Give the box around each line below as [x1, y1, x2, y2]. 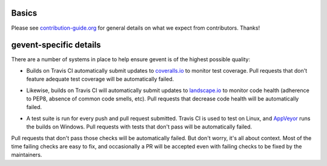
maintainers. [11, 151, 42, 159]
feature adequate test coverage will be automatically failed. [26, 76, 174, 83]
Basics [11, 8, 38, 18]
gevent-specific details [11, 40, 101, 50]
